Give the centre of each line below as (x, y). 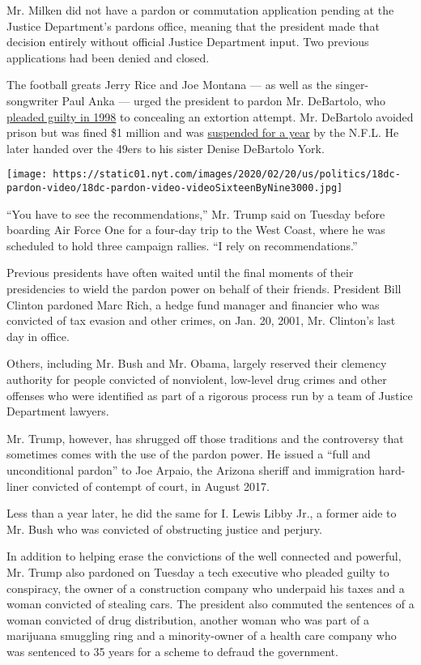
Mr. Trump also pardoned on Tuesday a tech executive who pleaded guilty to (198, 571)
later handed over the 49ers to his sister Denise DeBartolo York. (166, 148)
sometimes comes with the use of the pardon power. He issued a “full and (189, 454)
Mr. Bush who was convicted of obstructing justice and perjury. (164, 529)
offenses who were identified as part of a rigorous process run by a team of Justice (210, 395)
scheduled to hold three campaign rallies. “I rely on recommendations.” (182, 245)
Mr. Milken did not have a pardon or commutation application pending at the (200, 10)
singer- (352, 85)
